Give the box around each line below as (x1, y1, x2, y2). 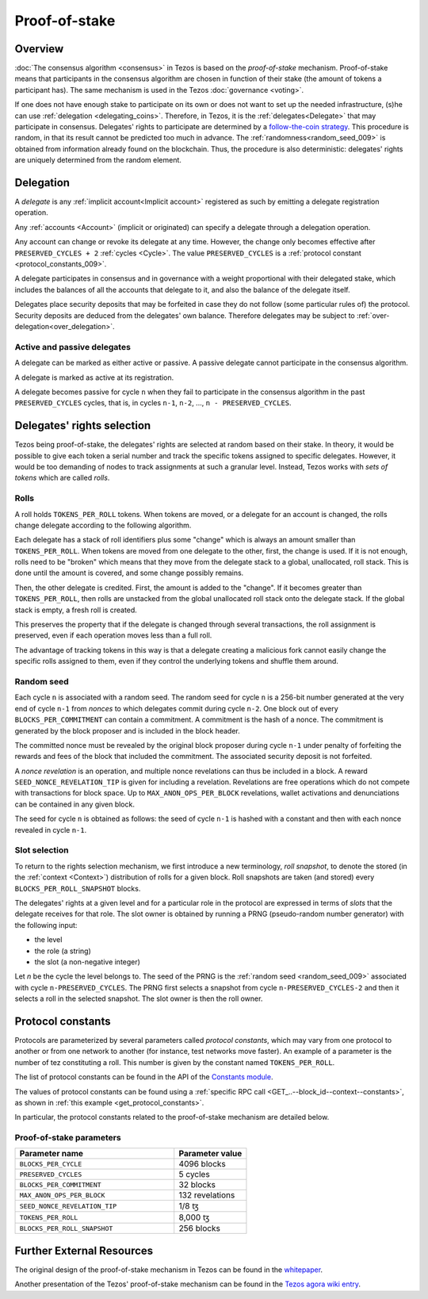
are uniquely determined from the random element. (14, 155, 182, 165)
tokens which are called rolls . (14, 473, 110, 483)
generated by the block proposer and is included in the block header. (14, 726, 241, 735)
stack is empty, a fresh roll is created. (14, 605, 138, 615)
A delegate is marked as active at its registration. (14, 373, 174, 382)
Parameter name (19, 1148, 83, 1159)
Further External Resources (14, 1243, 154, 1257)
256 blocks (178, 1223, 221, 1234)
